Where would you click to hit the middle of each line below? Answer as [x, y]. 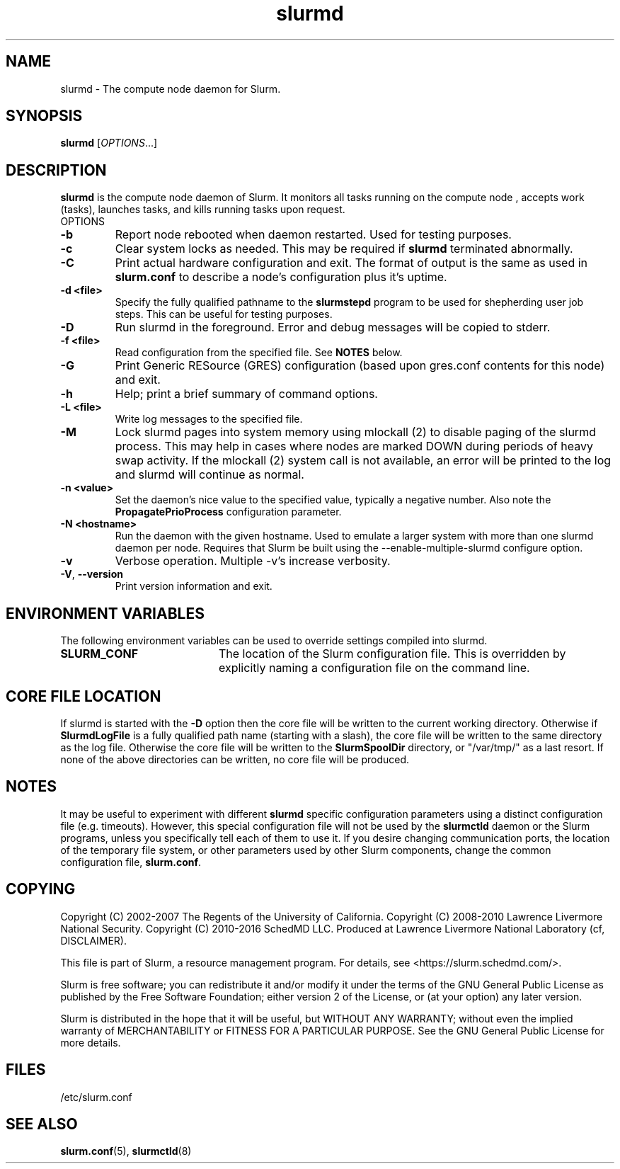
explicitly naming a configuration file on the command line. [374, 668]
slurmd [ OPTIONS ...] [109, 143]
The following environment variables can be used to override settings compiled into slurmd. [274, 641]
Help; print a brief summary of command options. [246, 394]
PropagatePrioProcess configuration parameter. [228, 512]
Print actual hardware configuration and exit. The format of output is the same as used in [351, 263]
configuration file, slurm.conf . [131, 862]
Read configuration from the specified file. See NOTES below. [259, 353]
